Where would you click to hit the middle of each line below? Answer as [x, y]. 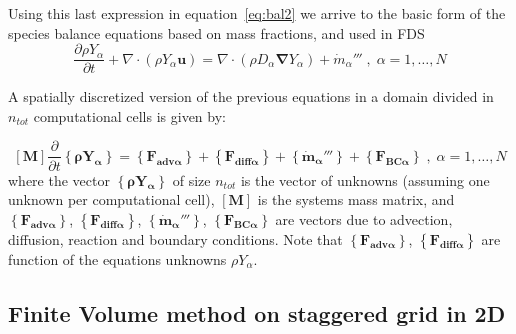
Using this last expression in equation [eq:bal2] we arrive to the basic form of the [257, 13]
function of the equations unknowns [117, 258]
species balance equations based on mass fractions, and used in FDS [216, 32]
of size [191, 179]
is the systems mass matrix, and [356, 199]
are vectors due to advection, [364, 218]
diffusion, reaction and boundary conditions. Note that [175, 238]
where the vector [59, 179]
